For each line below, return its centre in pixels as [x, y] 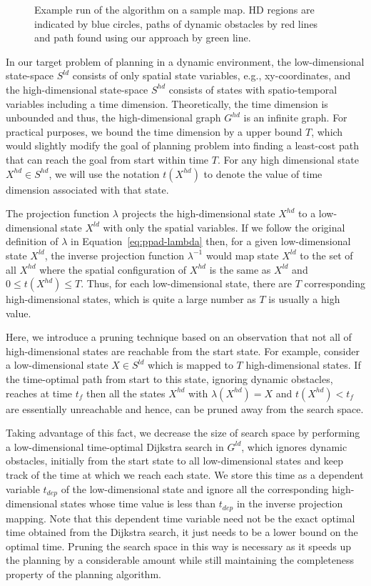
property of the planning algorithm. [83, 573]
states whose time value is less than [138, 503]
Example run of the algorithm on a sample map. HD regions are [174, 9]
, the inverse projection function [115, 255]
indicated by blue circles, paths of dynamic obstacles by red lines [176, 23]
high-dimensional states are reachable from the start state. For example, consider [183, 351]
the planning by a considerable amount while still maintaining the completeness [180, 560]
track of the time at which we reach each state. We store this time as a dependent [185, 475]
